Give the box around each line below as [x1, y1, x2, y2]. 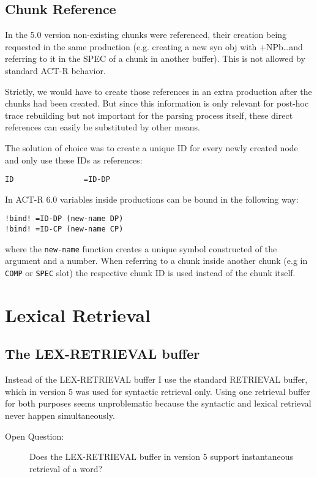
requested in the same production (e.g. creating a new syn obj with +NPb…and [5, 40, 303, 53]
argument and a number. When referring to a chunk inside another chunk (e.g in [5, 254, 308, 267]
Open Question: [5, 429, 64, 442]
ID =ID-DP [5, 175, 110, 184]
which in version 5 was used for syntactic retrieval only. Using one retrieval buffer [5, 385, 310, 397]
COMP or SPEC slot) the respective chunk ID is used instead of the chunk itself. [5, 266, 296, 279]
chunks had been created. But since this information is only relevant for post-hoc [5, 97, 309, 110]
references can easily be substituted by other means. [5, 121, 200, 133]
